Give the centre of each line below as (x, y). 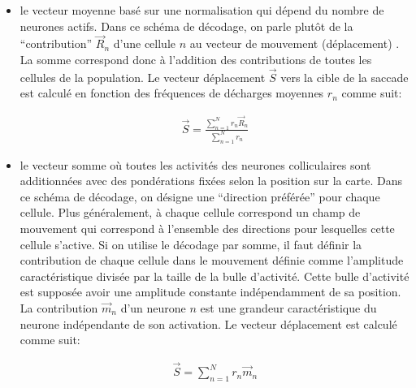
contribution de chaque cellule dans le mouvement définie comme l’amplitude (212, 260)
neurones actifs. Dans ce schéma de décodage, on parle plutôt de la (186, 26)
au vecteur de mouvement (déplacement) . (295, 43)
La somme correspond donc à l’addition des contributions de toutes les (196, 59)
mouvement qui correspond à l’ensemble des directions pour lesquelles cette (207, 228)
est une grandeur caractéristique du (288, 308)
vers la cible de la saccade (344, 77)
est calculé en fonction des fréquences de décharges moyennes (172, 93)
